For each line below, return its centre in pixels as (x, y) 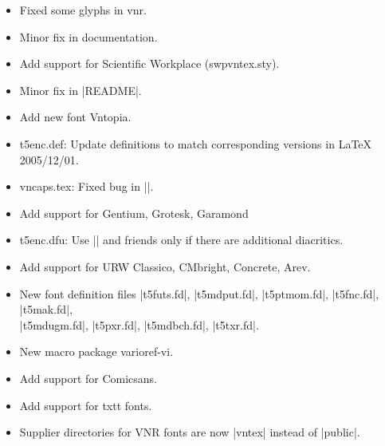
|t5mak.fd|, (46, 309)
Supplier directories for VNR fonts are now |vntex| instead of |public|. (190, 432)
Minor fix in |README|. (81, 90)
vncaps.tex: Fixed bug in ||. (86, 186)
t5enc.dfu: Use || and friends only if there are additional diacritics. (181, 240)
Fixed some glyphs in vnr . (83, 10)
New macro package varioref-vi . (96, 351)
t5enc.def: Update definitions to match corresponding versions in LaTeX (196, 143)
